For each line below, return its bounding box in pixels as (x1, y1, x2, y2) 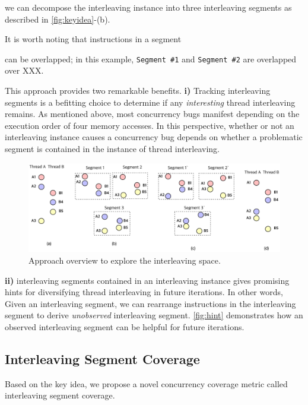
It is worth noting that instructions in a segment (5, 33, 182, 45)
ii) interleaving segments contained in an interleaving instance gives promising (5, 274, 290, 286)
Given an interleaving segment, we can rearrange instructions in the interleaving (5, 297, 296, 309)
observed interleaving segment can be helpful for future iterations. (5, 321, 245, 333)
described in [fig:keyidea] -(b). (5, 12, 110, 25)
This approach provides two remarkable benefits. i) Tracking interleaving (5, 84, 271, 97)
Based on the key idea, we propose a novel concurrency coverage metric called (5, 377, 288, 390)
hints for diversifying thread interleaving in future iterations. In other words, (5, 286, 283, 298)
